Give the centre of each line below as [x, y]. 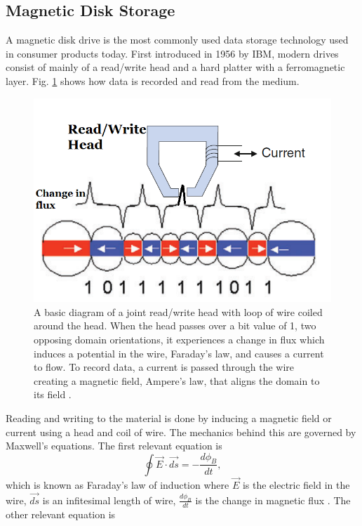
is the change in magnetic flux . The [273, 500]
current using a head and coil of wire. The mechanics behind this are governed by [181, 432]
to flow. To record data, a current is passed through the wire [164, 367]
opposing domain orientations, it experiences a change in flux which [179, 339]
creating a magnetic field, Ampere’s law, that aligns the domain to [177, 380]
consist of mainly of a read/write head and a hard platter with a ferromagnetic [175, 67]
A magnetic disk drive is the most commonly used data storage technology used [177, 40]
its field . [53, 394]
